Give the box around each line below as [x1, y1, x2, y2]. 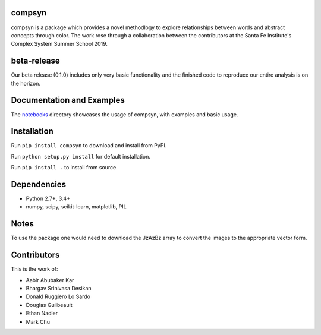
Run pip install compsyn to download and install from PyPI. [11, 142, 167, 149]
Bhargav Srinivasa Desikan [26, 285, 92, 292]
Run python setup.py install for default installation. [11, 153, 151, 160]
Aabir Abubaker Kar [26, 276, 74, 283]
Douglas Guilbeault [26, 301, 73, 308]
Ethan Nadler [26, 309, 58, 317]
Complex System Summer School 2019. [11, 40, 108, 48]
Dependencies [11, 179, 67, 189]
